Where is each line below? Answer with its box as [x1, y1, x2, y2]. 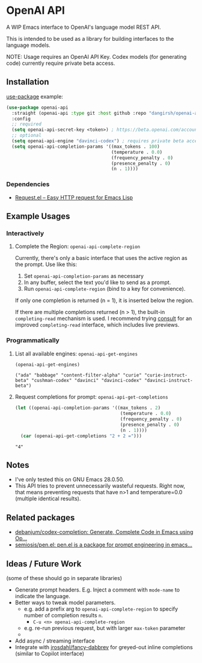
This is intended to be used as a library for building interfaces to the [6, 35, 174, 42]
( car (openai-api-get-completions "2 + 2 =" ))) [20, 433, 142, 439]
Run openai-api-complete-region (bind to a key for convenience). [23, 285, 186, 292]
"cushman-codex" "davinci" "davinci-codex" [31, 378, 142, 384]
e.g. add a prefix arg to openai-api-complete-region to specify [23, 605, 179, 613]
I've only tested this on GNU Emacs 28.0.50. [14, 476, 124, 483]
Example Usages [6, 211, 70, 221]
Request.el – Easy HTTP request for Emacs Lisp [14, 193, 133, 201]
